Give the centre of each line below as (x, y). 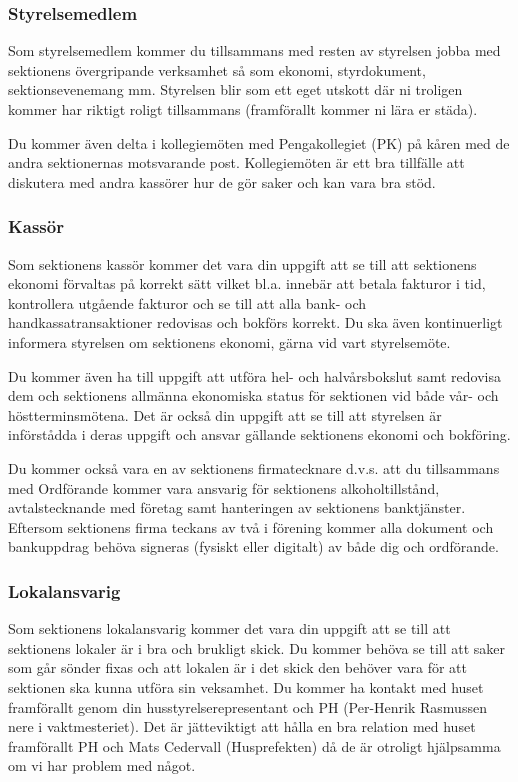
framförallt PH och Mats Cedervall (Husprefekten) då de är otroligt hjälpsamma (254, 745)
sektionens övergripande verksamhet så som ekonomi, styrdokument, (217, 69)
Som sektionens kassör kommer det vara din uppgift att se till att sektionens (242, 263)
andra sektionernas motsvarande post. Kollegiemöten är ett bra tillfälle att (236, 162)
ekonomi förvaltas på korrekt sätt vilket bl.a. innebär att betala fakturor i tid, (247, 283)
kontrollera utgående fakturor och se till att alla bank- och (187, 302)
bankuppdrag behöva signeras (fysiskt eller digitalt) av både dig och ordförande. (253, 546)
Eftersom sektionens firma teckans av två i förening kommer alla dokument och (251, 526)
